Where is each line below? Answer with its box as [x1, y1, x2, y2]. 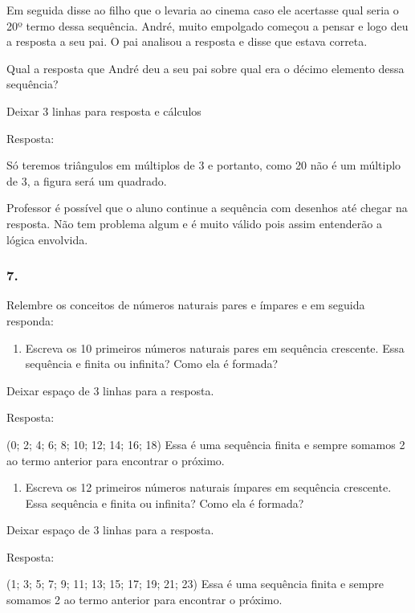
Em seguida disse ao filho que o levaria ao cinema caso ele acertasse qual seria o [6, 2, 399, 18]
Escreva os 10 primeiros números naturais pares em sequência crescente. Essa [25, 339, 405, 356]
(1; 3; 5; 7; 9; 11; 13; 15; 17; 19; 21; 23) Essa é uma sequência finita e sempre [6, 575, 384, 592]
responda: [6, 312, 54, 329]
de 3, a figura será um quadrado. [6, 172, 167, 189]
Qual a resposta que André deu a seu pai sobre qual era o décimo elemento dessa [6, 59, 405, 76]
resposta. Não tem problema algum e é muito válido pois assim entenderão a [6, 215, 382, 231]
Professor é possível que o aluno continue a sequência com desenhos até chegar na [6, 199, 408, 216]
